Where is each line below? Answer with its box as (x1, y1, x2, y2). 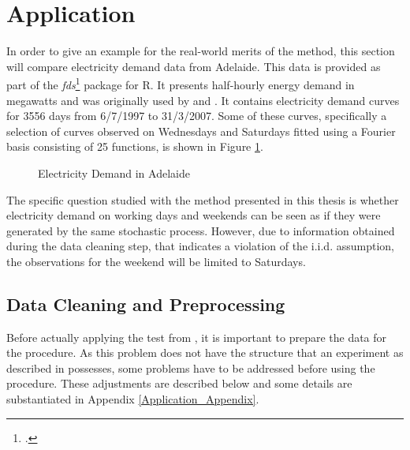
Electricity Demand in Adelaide (38, 164, 190, 181)
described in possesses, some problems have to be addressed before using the (6, 359, 375, 376)
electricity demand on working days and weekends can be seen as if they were (6, 207, 381, 223)
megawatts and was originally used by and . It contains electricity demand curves (6, 92, 400, 108)
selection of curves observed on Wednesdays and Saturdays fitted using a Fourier (6, 122, 396, 139)
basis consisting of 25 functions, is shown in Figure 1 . (6, 138, 263, 155)
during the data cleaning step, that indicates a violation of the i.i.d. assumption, (6, 238, 394, 254)
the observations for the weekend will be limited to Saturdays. (6, 253, 306, 269)
